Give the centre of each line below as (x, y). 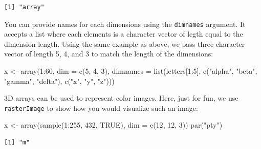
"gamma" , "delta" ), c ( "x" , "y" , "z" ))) (59, 81)
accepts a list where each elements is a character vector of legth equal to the (124, 34)
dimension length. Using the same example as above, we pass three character (125, 43)
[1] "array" (24, 7)
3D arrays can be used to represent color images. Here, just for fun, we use (121, 98)
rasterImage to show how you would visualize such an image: (101, 108)
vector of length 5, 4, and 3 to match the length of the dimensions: (109, 54)
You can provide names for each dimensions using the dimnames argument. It (125, 24)
